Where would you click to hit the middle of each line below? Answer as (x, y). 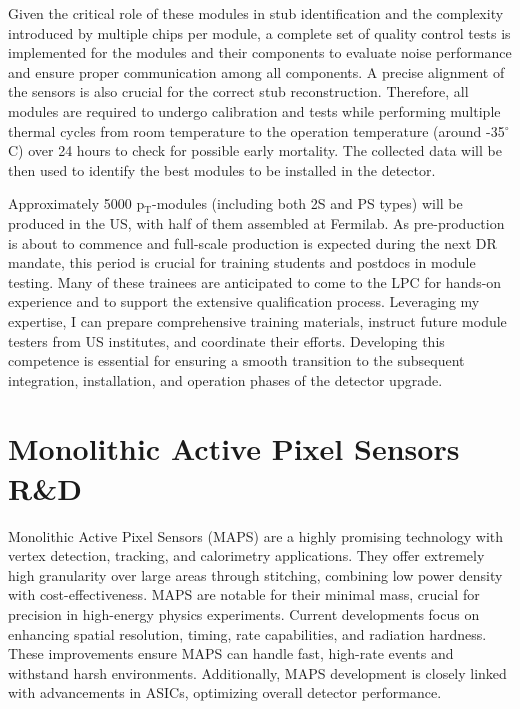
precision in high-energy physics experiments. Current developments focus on (244, 613)
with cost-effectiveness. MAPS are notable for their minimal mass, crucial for (244, 594)
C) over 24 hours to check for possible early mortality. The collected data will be (255, 150)
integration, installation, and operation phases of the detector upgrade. (225, 379)
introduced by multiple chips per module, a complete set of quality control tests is (259, 32)
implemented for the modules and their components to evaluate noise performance (260, 52)
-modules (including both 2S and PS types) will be (307, 203)
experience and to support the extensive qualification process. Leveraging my (244, 301)
